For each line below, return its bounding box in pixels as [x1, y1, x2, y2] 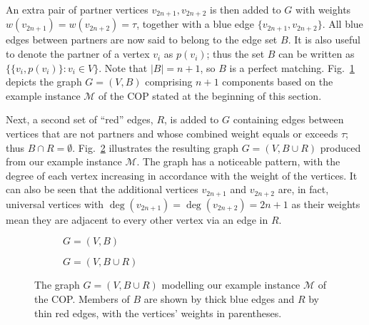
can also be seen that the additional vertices [6, 182, 198, 197]
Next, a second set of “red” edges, [6, 112, 153, 127]
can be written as [278, 46, 355, 61]
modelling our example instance [161, 277, 300, 292]
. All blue [322, 16, 363, 31]
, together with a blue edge [136, 16, 255, 31]
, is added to [164, 112, 219, 127]
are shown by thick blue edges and [143, 292, 295, 306]
